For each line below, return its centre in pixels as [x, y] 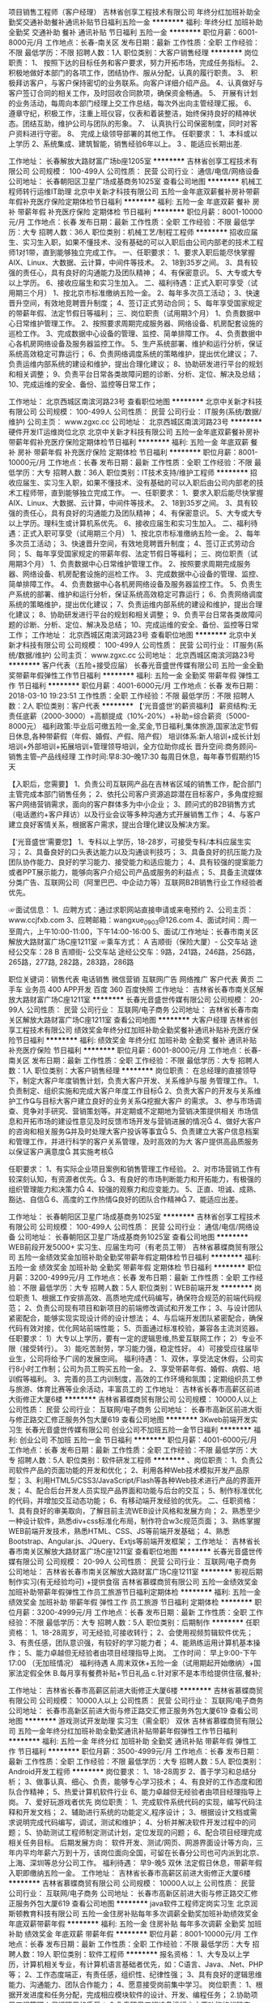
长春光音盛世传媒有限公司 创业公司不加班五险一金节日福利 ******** [138, 1429]
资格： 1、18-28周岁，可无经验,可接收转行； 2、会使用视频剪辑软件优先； [131, 1632]
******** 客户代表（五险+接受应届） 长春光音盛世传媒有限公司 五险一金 [129, 665]
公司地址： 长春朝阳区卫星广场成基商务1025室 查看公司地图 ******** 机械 [132, 181]
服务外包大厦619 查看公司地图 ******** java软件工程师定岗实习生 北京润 [136, 1903]
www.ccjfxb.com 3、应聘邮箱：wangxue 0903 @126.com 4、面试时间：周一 [133, 921]
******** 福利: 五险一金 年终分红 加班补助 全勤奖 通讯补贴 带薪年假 [121, 1741]
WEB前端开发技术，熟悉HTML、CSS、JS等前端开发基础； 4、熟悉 [119, 1531]
